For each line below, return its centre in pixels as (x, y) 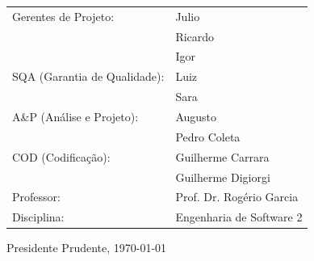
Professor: (36, 197)
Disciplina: (38, 217)
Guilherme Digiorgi (223, 177)
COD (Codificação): (61, 156)
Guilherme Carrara (222, 156)
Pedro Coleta (208, 136)
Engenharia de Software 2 (239, 217)
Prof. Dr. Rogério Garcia (237, 197)
